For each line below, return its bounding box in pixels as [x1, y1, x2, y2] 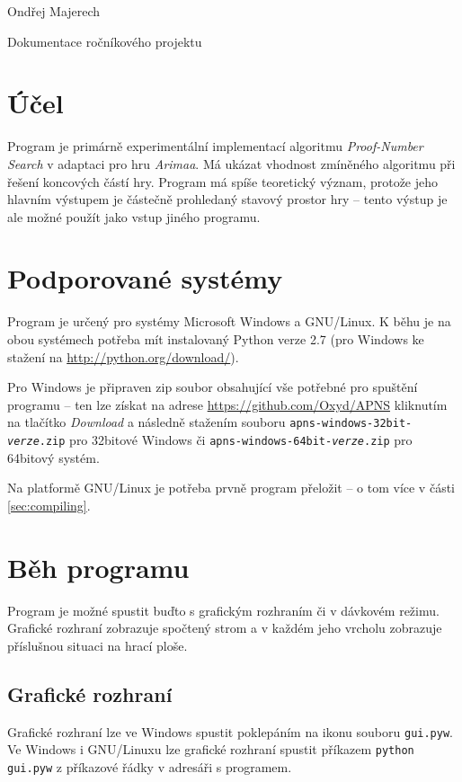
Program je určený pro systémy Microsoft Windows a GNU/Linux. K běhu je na [7, 312, 451, 331]
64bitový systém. [7, 448, 100, 467]
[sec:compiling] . [7, 495, 91, 514]
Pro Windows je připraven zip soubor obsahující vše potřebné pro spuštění [7, 378, 418, 396]
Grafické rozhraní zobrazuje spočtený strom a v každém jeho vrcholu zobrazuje [7, 618, 442, 637]
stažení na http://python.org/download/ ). [7, 347, 239, 366]
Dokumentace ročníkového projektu [7, 31, 202, 50]
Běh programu [7, 548, 190, 585]
